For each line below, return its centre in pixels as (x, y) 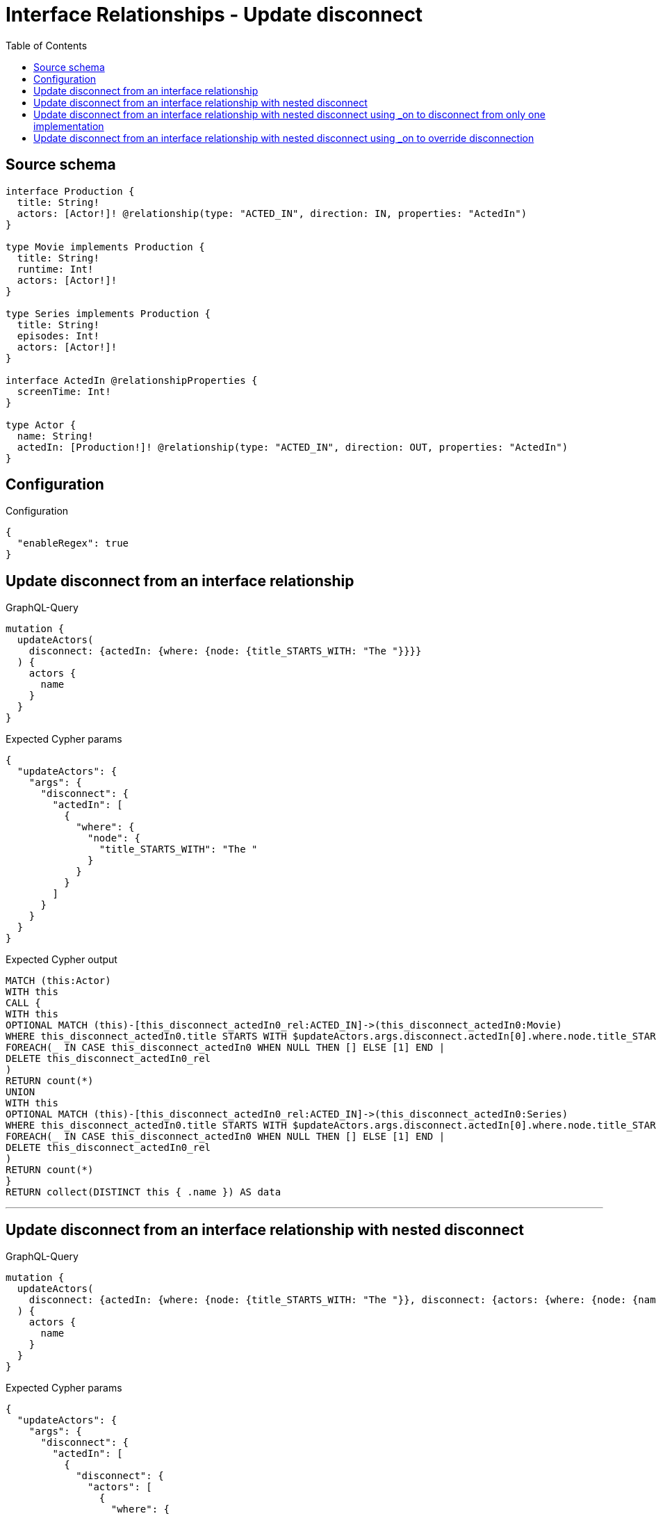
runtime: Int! (55, 269)
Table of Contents (47, 45)
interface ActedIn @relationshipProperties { (132, 380)
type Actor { (41, 425)
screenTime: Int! (64, 391)
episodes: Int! (58, 336)
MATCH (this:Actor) (58, 981)
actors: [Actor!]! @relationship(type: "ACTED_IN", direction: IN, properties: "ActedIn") (272, 213)
